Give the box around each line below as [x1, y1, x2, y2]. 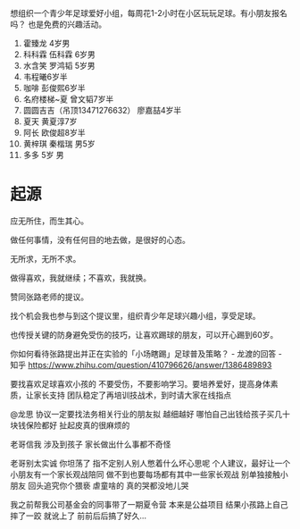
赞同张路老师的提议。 [10, 291, 88, 302]
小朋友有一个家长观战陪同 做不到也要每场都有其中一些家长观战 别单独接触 [10, 468, 280, 480]
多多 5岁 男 [22, 150, 64, 160]
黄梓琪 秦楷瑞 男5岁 [22, 139, 96, 149]
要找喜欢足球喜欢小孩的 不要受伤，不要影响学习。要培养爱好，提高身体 [10, 378, 271, 389]
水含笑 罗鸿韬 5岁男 [22, 61, 96, 71]
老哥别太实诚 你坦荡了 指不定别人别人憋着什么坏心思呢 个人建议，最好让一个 [10, 458, 291, 468]
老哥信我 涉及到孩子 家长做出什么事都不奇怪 [10, 439, 171, 449]
